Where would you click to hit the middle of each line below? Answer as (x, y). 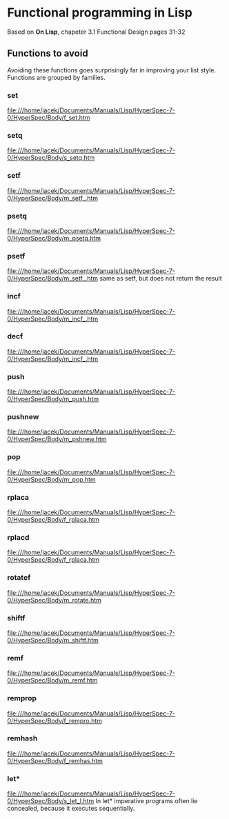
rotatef (19, 578)
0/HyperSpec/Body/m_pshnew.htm (57, 439)
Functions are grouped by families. (56, 77)
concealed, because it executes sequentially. (71, 809)
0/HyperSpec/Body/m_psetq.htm (54, 238)
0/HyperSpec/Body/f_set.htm (49, 118)
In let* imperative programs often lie (147, 801)
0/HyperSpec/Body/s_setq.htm (51, 158)
